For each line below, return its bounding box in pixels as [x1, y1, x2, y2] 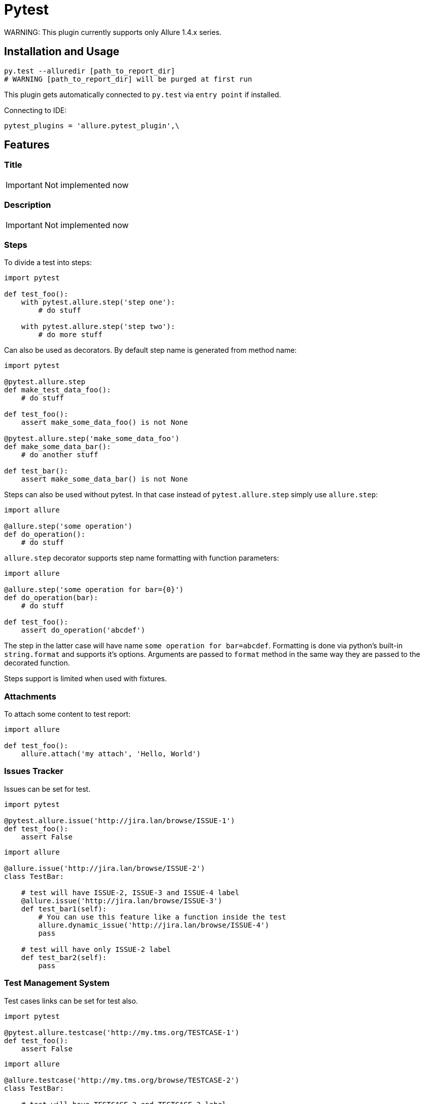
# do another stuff [21, 451, 98, 459]
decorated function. [4, 658, 70, 668]
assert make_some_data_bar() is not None [21, 475, 188, 484]
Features [4, 138, 50, 152]
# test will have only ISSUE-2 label [21, 945, 171, 953]
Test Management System [4, 978, 110, 988]
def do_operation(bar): [4, 594, 98, 602]
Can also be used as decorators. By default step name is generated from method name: [4, 346, 297, 355]
